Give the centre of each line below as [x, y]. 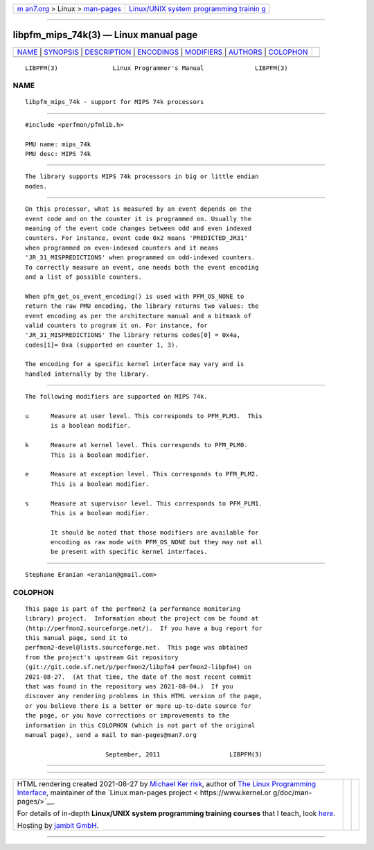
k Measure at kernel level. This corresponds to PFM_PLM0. [137, 445]
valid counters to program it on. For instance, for [116, 325]
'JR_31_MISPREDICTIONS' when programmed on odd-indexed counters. [140, 258]
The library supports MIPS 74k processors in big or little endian [142, 176]
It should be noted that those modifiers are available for [155, 532]
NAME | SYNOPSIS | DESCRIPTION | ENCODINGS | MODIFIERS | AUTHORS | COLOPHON [162, 52]
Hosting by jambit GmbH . [58, 826]
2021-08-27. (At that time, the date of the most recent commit [139, 677]
